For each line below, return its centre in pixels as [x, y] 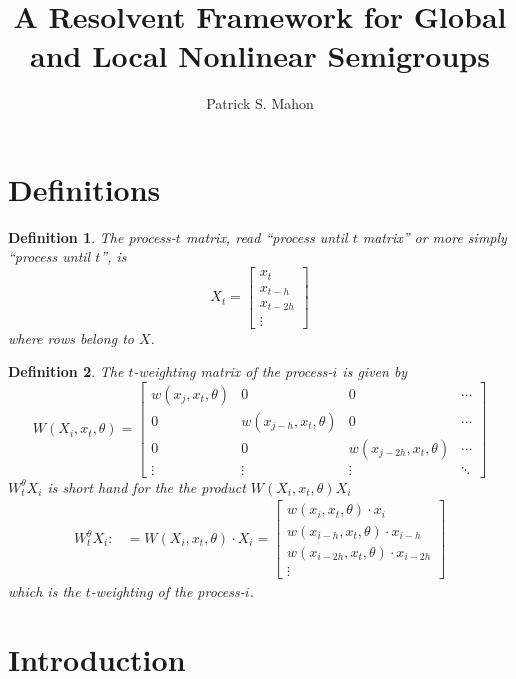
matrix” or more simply [434, 236]
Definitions [84, 188]
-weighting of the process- [167, 590]
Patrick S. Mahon [260, 103]
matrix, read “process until [266, 236]
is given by [375, 371]
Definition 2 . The [66, 371]
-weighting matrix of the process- [233, 371]
